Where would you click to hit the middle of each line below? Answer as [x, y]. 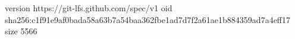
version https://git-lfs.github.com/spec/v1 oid [89, 8]
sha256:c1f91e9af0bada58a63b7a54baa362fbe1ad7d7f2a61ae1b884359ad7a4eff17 [148, 19]
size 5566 [21, 31]
